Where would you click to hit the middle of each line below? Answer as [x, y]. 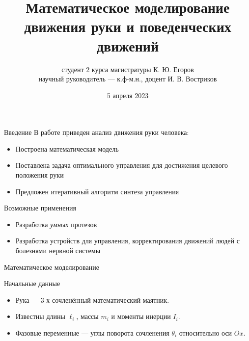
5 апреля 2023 [128, 95]
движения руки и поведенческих [128, 26]
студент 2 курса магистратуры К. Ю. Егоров [128, 69]
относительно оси [206, 333]
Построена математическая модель [67, 148]
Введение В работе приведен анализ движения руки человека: [97, 132]
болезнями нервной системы [58, 250]
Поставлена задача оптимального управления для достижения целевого [122, 165]
